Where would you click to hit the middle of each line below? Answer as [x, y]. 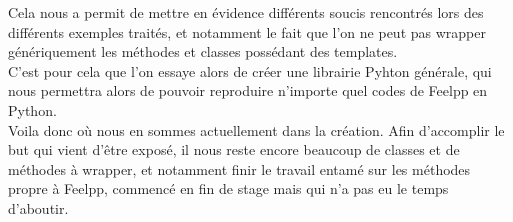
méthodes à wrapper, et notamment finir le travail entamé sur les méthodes [239, 168]
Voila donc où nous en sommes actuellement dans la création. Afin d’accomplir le [256, 129]
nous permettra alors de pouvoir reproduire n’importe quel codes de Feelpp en [248, 90]
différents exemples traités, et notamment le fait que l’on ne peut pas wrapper [247, 31]
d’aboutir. [38, 207]
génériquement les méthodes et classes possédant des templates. [203, 51]
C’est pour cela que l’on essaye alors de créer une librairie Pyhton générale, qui [250, 70]
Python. [32, 109]
